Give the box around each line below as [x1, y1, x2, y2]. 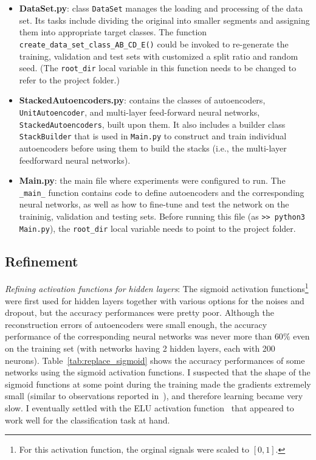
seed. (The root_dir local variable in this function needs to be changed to [19, 61, 297, 74]
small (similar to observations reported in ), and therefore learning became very [5, 389, 303, 402]
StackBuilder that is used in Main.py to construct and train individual [19, 130, 287, 142]
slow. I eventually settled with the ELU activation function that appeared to [5, 402, 294, 414]
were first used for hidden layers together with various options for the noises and [5, 294, 304, 307]
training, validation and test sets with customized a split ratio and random [19, 49, 298, 62]
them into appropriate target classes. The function [19, 26, 207, 38]
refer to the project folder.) [19, 73, 120, 86]
